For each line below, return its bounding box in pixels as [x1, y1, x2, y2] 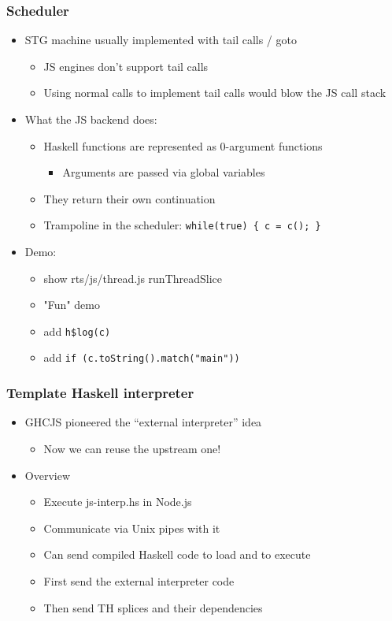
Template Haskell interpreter [6, 383, 194, 403]
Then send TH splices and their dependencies [43, 599, 263, 615]
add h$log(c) [43, 322, 111, 339]
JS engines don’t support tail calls [43, 58, 209, 74]
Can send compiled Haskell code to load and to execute [43, 546, 311, 563]
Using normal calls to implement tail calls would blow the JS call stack [43, 84, 386, 101]
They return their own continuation [43, 190, 216, 206]
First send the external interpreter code [43, 572, 235, 589]
